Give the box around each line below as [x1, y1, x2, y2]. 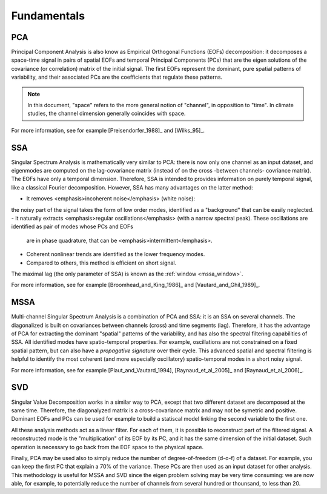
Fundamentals [11, 9, 85, 22]
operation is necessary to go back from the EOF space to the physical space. [11, 443, 204, 450]
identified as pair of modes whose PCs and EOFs [11, 223, 133, 230]
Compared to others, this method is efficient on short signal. [26, 259, 177, 266]
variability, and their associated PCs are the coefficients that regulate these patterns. [11, 73, 223, 81]
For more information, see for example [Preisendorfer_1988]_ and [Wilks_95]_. [11, 127, 205, 134]
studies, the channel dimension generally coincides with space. [27, 110, 186, 117]
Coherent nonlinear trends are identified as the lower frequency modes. [26, 251, 205, 258]
